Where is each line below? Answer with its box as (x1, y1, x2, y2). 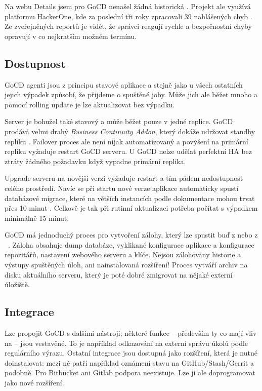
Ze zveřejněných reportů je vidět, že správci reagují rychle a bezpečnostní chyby (5, 21, 252, 31)
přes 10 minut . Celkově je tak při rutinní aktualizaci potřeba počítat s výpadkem (5, 203, 258, 213)
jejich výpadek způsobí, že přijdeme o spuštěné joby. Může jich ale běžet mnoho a (5, 89, 257, 100)
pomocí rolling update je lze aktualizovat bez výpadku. (5, 99, 175, 109)
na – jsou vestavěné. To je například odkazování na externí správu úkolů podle (5, 337, 248, 348)
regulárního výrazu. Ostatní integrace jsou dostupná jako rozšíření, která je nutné (5, 347, 257, 358)
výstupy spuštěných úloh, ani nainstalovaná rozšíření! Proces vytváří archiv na (5, 259, 248, 270)
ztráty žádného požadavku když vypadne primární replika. (5, 155, 186, 166)
